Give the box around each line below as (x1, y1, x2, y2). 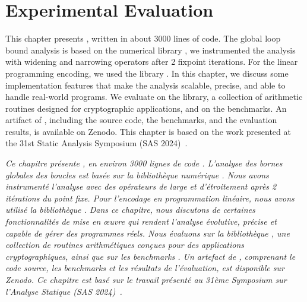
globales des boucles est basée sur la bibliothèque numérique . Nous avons (5, 168, 269, 181)
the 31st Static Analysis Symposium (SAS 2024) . (5, 137, 188, 149)
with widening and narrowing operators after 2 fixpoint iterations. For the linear (5, 55, 298, 68)
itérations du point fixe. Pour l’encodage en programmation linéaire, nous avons (5, 191, 295, 204)
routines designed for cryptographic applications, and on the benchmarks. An (5, 102, 287, 114)
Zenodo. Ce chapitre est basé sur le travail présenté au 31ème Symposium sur (5, 273, 287, 285)
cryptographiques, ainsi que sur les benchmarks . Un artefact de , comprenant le (5, 250, 296, 262)
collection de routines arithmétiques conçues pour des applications (5, 238, 245, 251)
